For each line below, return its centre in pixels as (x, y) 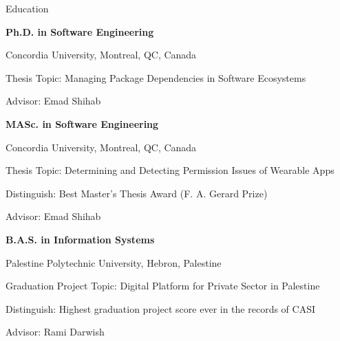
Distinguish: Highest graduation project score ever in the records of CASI (160, 308)
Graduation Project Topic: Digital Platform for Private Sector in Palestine (163, 286)
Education (27, 8)
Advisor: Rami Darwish (55, 332)
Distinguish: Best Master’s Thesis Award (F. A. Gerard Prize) (137, 193)
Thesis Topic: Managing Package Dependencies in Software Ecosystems (156, 77)
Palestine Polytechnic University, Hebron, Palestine (114, 262)
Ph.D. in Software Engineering (80, 31)
